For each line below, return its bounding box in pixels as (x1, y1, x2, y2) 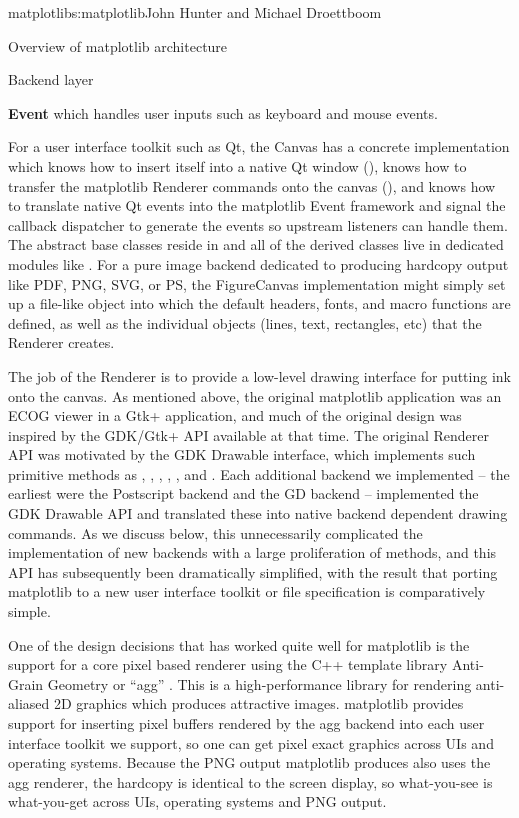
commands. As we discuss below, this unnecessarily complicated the (8, 522, 423, 543)
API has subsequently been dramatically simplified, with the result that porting (8, 561, 498, 582)
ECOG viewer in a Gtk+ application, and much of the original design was (8, 405, 462, 426)
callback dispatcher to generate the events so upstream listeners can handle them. (8, 214, 508, 235)
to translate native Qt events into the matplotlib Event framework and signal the (8, 195, 506, 216)
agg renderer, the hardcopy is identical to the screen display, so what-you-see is (8, 771, 493, 792)
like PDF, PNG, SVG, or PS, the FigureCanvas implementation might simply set (8, 273, 506, 294)
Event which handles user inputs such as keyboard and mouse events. (8, 102, 438, 123)
